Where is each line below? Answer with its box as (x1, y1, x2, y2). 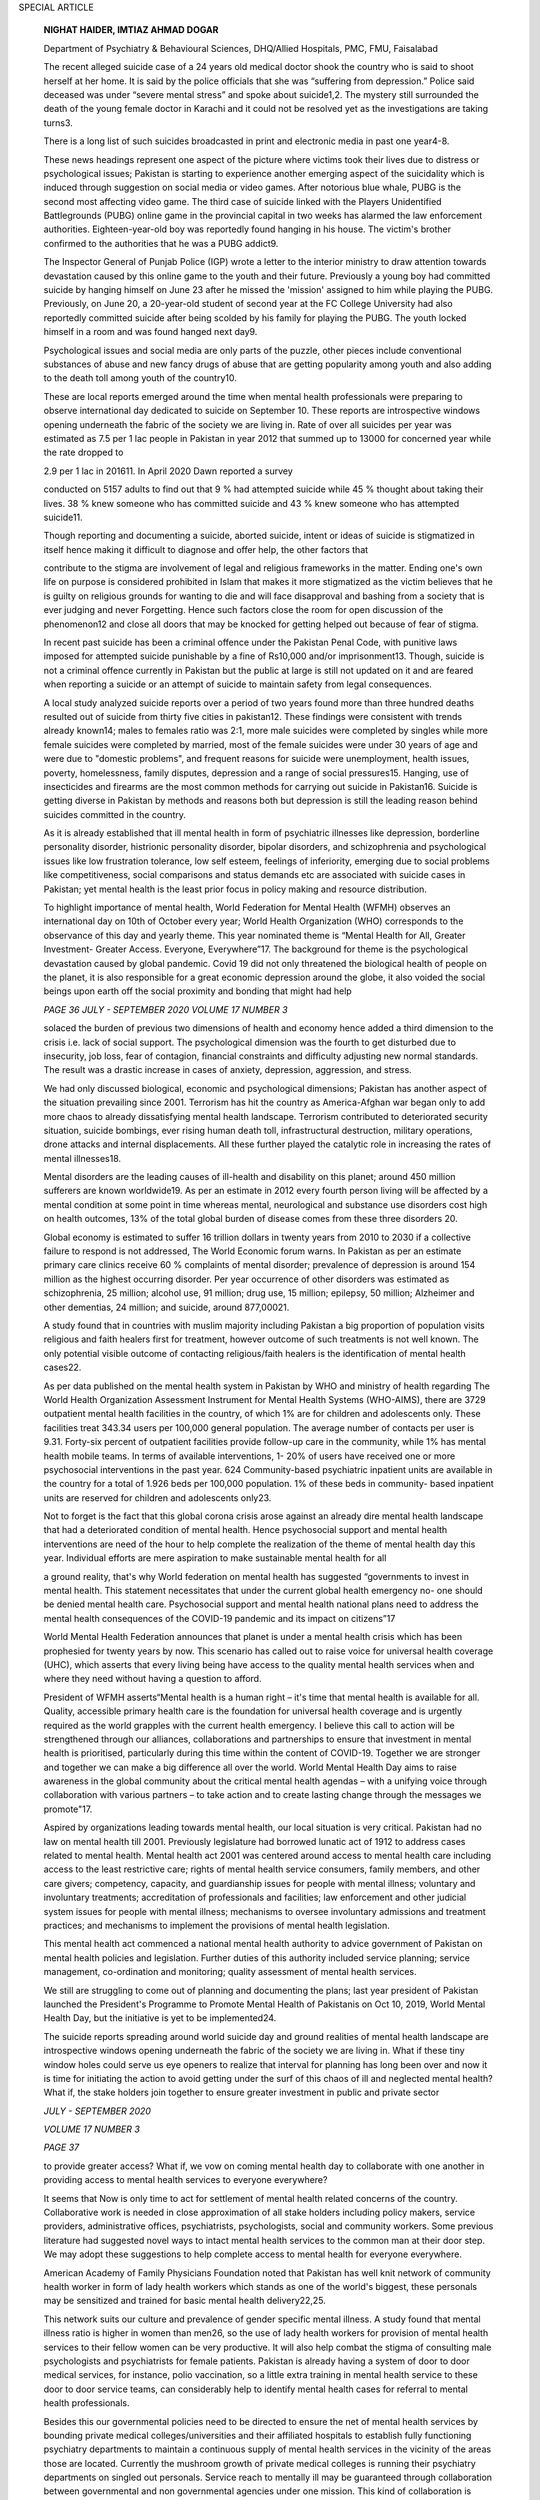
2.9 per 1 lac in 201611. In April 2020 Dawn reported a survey (43, 465, 294, 477)
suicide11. (43, 511, 84, 523)
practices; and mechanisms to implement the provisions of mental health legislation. (43, 1920, 390, 1931)
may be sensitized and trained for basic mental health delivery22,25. (43, 2295, 327, 2307)
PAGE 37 (43, 2141, 80, 2154)
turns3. (43, 116, 74, 129)
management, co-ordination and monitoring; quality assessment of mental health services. (43, 1966, 417, 1978)
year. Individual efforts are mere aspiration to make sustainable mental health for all (43, 1552, 387, 1564)
